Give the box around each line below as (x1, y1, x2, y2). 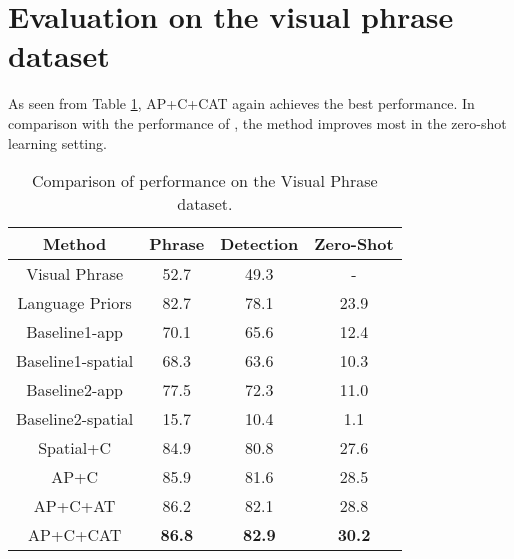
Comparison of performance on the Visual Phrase (32, 169, 378, 193)
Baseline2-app (26, 378, 124, 402)
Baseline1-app (26, 320, 124, 344)
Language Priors (17, 291, 132, 315)
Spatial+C (38, 436, 112, 460)
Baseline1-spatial (16, 349, 134, 373)
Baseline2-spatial (16, 407, 134, 431)
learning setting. (8, 132, 107, 153)
